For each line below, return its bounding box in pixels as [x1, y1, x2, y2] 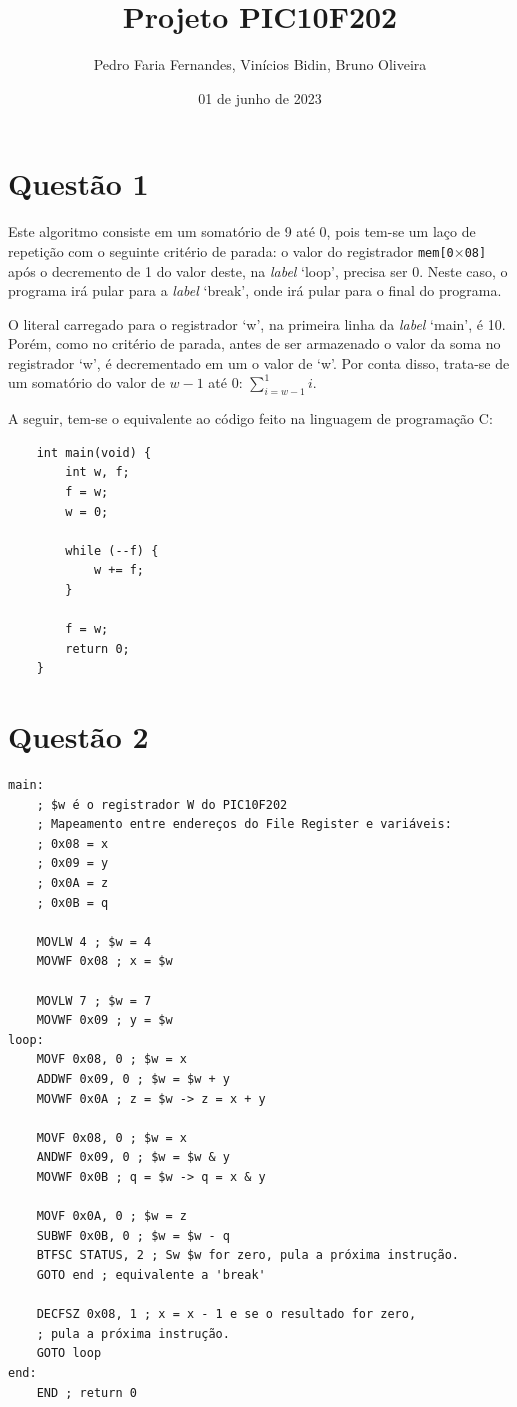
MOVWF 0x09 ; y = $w [36, 1013, 173, 1028]
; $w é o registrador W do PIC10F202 [36, 797, 288, 812]
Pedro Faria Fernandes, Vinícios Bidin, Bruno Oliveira [93, 54, 427, 75]
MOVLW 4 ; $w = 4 [36, 934, 152, 949]
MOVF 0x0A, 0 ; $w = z [36, 1209, 187, 1224]
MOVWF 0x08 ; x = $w [36, 954, 173, 969]
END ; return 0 [36, 1385, 137, 1400]
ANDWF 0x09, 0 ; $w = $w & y [36, 1150, 230, 1165]
